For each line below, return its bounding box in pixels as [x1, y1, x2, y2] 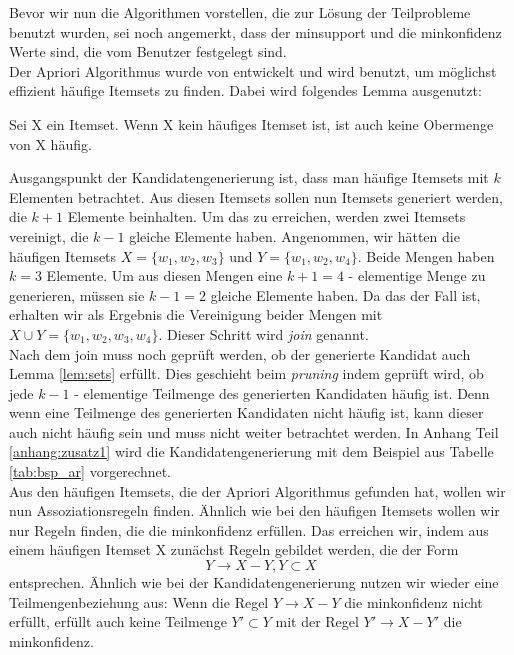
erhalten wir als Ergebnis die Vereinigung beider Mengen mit [9, 304, 383, 325]
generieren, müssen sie [9, 284, 145, 305]
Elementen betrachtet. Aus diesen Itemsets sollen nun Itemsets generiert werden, [9, 186, 503, 207]
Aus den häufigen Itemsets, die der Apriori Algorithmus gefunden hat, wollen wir [9, 480, 506, 501]
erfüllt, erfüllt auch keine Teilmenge [9, 611, 227, 632]
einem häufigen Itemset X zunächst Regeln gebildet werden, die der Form [9, 539, 459, 560]
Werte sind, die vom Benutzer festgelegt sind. [9, 41, 287, 62]
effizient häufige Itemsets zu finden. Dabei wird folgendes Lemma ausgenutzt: [9, 80, 482, 101]
